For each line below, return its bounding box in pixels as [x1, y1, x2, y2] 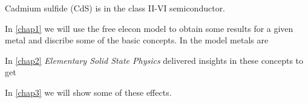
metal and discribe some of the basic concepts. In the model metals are [5, 34, 269, 46]
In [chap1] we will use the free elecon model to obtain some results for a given [5, 22, 293, 34]
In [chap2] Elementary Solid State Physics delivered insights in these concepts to [5, 54, 304, 66]
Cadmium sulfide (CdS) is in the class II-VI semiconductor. [5, 2, 226, 14]
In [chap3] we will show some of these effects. [5, 86, 172, 98]
